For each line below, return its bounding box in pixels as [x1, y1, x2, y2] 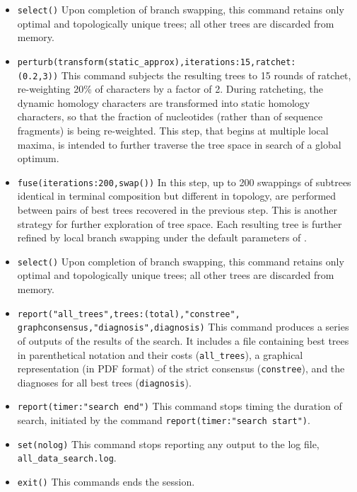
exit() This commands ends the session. [17, 474, 195, 489]
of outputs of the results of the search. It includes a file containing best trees [17, 333, 349, 348]
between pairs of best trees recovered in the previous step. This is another [17, 202, 338, 217]
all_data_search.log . [17, 450, 117, 465]
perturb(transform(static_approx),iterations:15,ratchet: [17, 57, 296, 67]
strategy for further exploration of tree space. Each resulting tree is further [17, 216, 342, 231]
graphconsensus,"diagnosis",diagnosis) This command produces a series [17, 319, 349, 334]
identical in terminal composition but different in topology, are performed [17, 188, 336, 203]
